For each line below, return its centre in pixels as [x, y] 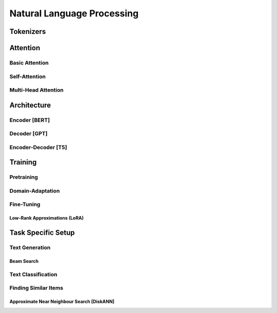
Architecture [30, 105]
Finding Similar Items [36, 288]
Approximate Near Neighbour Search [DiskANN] [62, 301]
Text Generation [30, 247]
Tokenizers [28, 32]
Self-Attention [28, 76]
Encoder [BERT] [30, 120]
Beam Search [24, 261]
